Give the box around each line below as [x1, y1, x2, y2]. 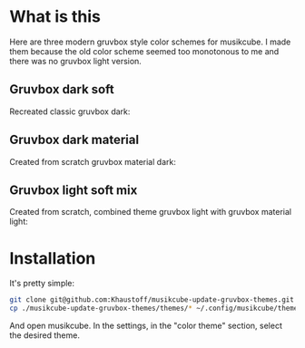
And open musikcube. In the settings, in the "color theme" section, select [9, 320, 283, 332]
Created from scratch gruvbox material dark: [9, 156, 177, 167]
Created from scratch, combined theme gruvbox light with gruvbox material [9, 207, 292, 217]
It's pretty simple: [9, 278, 75, 289]
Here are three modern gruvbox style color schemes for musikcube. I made [9, 36, 291, 47]
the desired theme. [9, 330, 80, 341]
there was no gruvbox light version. [9, 55, 143, 66]
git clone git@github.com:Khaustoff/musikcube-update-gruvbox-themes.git [9, 295, 295, 304]
